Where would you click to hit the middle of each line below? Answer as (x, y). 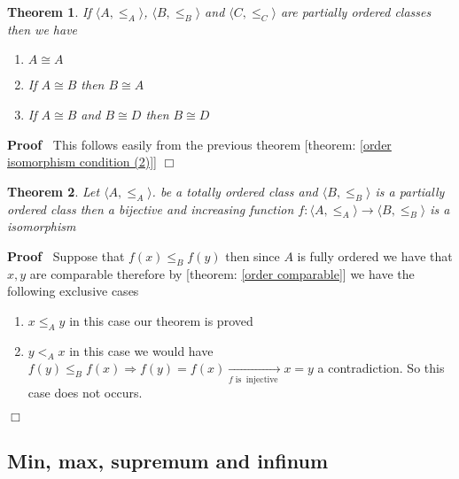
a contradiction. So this (381, 368)
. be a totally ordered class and (235, 191)
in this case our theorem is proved (161, 320)
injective (262, 379)
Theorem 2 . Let (54, 191)
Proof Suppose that (66, 255)
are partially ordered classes (356, 12)
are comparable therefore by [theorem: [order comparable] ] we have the (222, 273)
